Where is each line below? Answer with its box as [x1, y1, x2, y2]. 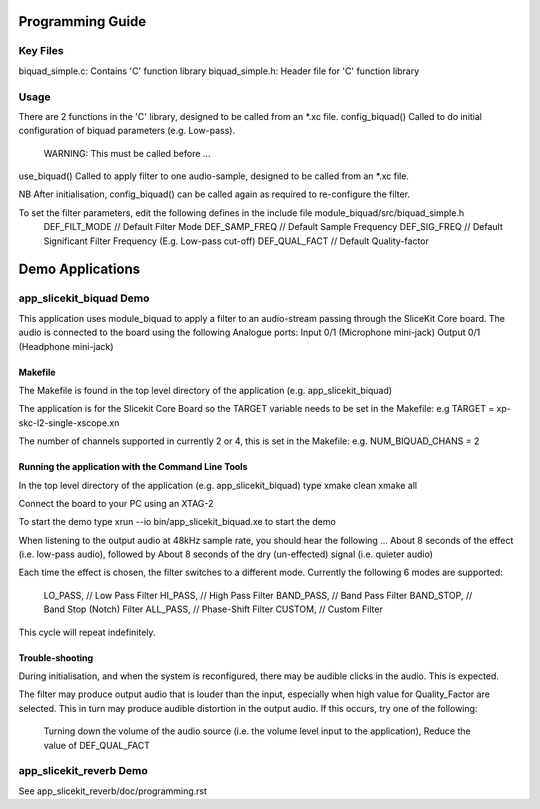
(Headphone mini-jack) [18, 340, 114, 352]
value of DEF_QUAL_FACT [43, 739, 150, 751]
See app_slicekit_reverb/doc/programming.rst [18, 785, 208, 797]
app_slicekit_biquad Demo [18, 291, 150, 305]
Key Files [18, 44, 64, 58]
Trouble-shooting [18, 651, 94, 664]
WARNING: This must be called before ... [43, 147, 211, 159]
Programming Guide [18, 13, 147, 30]
